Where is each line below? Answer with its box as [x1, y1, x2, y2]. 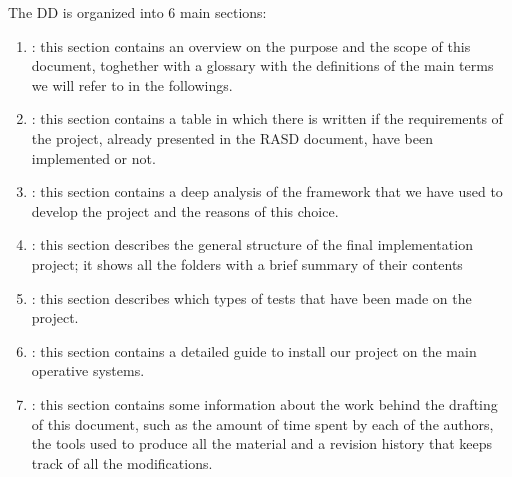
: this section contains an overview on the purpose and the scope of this [31, 35, 471, 56]
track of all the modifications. [31, 452, 213, 473]
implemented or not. [31, 147, 156, 168]
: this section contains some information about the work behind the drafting [31, 393, 498, 414]
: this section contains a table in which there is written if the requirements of [31, 108, 503, 129]
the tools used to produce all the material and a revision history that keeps [31, 433, 493, 454]
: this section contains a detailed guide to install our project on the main [31, 340, 477, 361]
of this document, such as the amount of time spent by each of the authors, [31, 413, 494, 434]
